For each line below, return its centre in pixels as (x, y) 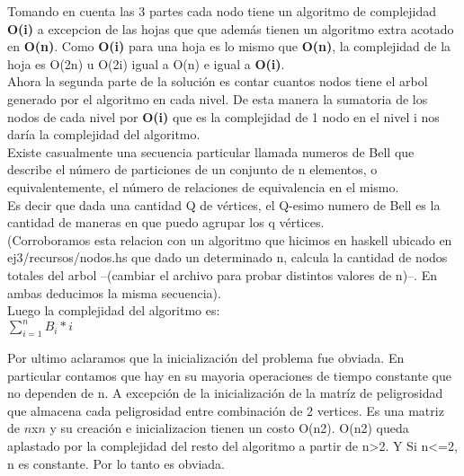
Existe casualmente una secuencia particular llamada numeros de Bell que (211, 151)
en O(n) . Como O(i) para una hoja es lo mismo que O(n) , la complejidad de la (229, 46)
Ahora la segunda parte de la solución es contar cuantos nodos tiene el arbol (218, 81)
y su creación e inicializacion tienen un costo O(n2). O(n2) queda (229, 428)
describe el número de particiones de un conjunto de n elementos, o (192, 169)
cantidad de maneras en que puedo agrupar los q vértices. (166, 222)
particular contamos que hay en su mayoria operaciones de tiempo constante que (229, 375)
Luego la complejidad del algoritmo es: (114, 310)
